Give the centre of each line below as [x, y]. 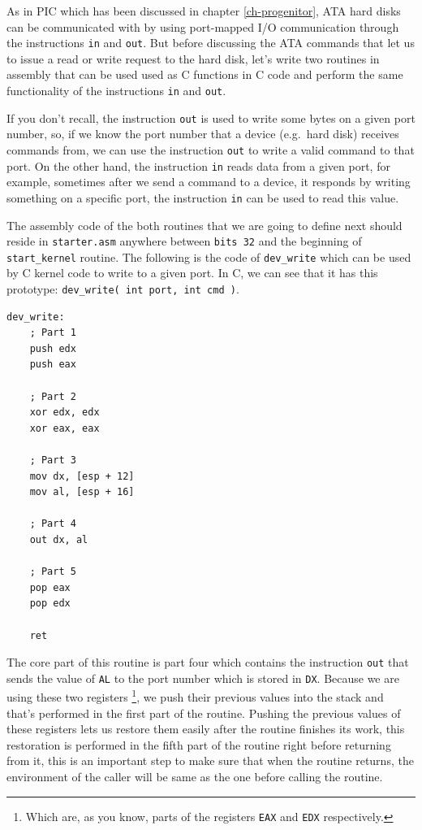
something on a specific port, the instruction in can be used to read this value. [203, 197]
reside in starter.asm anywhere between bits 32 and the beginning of [184, 241]
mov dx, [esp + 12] [82, 476]
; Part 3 [53, 460]
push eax [53, 365]
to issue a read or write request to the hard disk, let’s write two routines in [193, 58]
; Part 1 [53, 333]
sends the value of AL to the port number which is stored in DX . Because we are [203, 678]
